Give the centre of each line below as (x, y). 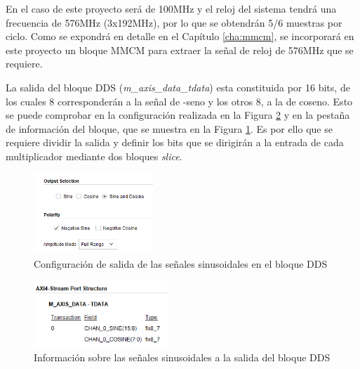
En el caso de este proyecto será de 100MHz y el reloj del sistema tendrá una (171, 8)
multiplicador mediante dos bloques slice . (94, 156)
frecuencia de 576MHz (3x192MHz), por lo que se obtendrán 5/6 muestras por (174, 22)
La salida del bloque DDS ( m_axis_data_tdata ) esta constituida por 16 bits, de (178, 87)
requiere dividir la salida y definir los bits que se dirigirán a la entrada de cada (175, 142)
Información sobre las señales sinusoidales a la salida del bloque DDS (182, 357)
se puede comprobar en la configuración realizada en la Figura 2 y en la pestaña (178, 115)
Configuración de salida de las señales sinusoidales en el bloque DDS (181, 263)
